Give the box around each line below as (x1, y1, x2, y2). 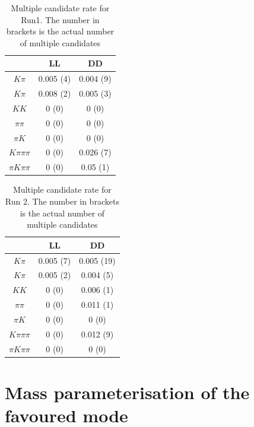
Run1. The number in (21, 13, 100, 26)
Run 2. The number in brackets (5, 195, 119, 207)
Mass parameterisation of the (5, 380, 250, 404)
